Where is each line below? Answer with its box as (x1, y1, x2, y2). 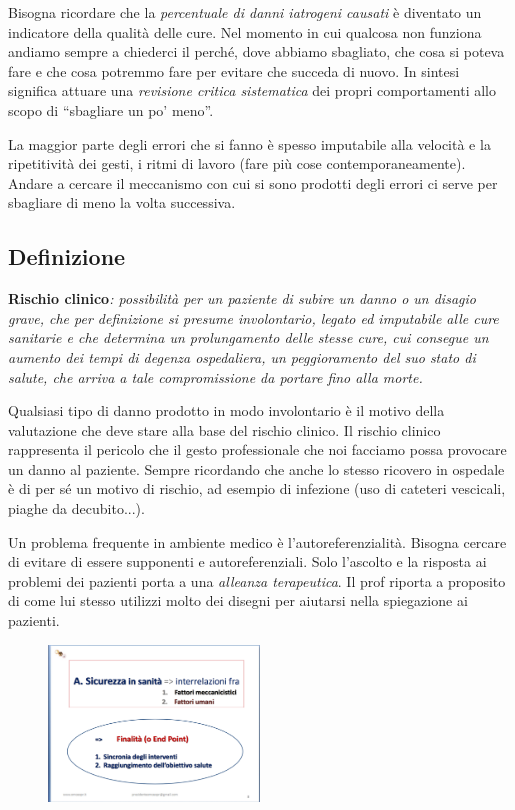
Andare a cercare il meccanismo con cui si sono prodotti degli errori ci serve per (8, 172, 498, 193)
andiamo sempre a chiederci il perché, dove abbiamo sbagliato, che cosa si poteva (8, 41, 505, 62)
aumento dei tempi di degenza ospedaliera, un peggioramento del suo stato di (8, 346, 476, 367)
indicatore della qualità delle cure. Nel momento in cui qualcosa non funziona (8, 21, 482, 42)
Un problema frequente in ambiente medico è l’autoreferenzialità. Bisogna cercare (8, 531, 507, 552)
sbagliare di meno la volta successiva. (8, 192, 236, 213)
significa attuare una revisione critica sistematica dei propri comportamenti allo (8, 80, 497, 101)
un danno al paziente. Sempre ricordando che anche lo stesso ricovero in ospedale (8, 458, 505, 479)
